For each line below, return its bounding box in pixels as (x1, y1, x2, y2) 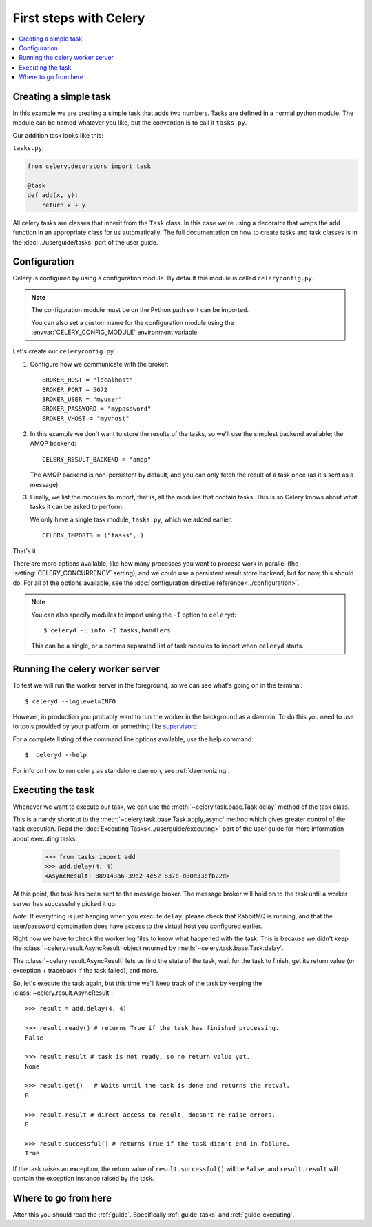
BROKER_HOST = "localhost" (42, 376, 134, 384)
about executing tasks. (12, 834, 78, 843)
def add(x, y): (27, 192, 79, 199)
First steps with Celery (12, 10, 145, 25)
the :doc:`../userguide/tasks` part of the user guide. (12, 238, 158, 246)
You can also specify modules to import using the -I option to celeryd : (31, 610, 237, 619)
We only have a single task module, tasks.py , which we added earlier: (30, 515, 233, 524)
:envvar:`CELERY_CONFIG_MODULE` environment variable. (31, 328, 199, 336)
